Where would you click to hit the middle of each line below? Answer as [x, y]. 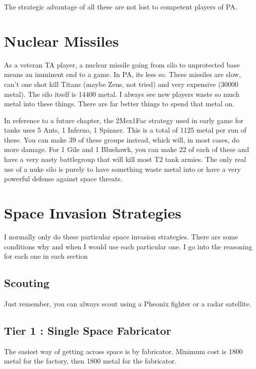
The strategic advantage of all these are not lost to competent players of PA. [121, 6]
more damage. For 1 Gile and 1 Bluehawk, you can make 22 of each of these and [127, 149]
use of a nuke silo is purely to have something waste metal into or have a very [123, 169]
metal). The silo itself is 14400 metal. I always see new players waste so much [122, 94]
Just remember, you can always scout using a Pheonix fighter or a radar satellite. [128, 303]
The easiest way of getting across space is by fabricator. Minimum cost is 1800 [124, 351]
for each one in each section [46, 256]
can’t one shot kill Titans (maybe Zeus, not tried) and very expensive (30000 [121, 84]
